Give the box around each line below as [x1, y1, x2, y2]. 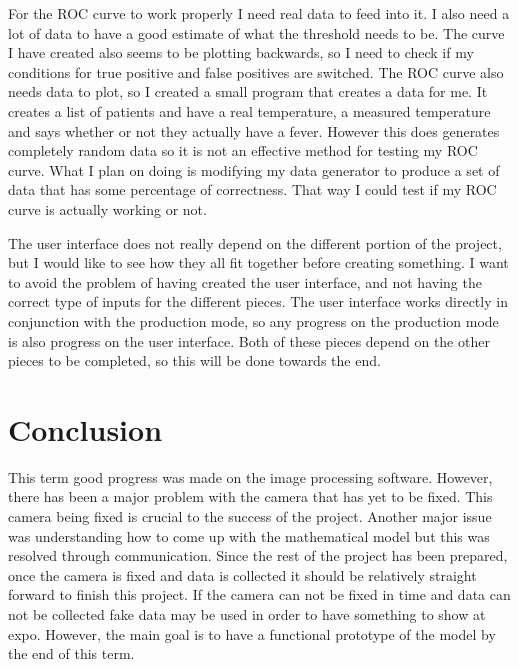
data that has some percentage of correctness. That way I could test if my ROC [8, 179, 497, 200]
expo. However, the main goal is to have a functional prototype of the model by [8, 623, 496, 644]
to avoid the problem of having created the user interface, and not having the [8, 271, 482, 292]
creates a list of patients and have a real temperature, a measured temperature [8, 100, 491, 121]
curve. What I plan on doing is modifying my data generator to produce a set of [8, 159, 500, 180]
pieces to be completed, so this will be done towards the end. [8, 350, 381, 371]
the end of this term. [8, 643, 135, 664]
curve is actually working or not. [8, 198, 207, 219]
